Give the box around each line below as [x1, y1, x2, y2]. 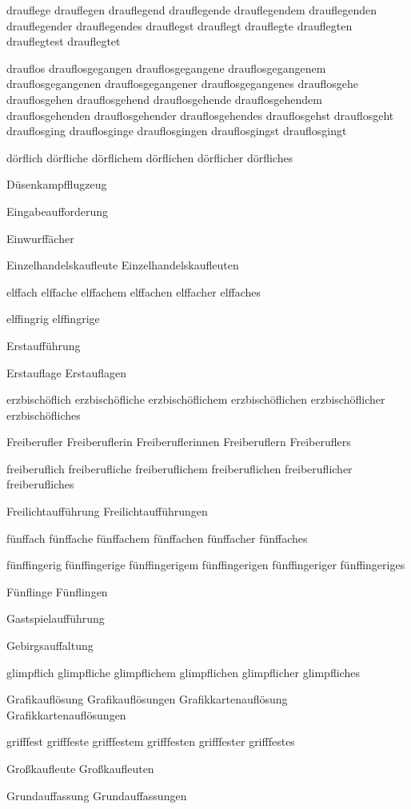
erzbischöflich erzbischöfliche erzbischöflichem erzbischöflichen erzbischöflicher [6, 391, 385, 408]
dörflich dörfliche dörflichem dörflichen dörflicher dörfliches [6, 149, 293, 165]
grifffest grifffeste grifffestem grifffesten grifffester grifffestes [6, 733, 295, 750]
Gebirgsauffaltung [6, 637, 94, 654]
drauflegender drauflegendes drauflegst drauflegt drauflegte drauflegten [6, 17, 353, 34]
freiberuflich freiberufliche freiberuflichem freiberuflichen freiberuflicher [6, 460, 353, 476]
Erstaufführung [6, 337, 81, 353]
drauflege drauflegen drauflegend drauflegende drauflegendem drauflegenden [6, 2, 377, 18]
